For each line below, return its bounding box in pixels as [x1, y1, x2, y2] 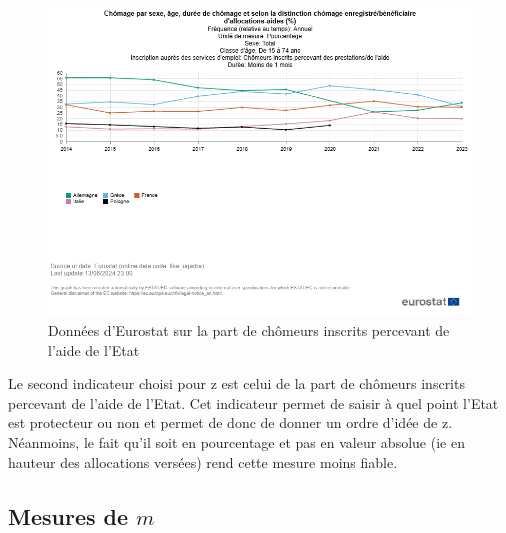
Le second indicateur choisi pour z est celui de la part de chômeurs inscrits [8, 373, 465, 394]
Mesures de [8, 500, 129, 531]
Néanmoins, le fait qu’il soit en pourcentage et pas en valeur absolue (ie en [8, 431, 465, 452]
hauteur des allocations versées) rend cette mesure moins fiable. [8, 451, 398, 472]
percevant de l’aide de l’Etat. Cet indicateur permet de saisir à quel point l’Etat [8, 392, 499, 413]
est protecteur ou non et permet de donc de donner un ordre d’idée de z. [8, 412, 453, 433]
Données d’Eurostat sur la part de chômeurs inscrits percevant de [48, 319, 450, 340]
